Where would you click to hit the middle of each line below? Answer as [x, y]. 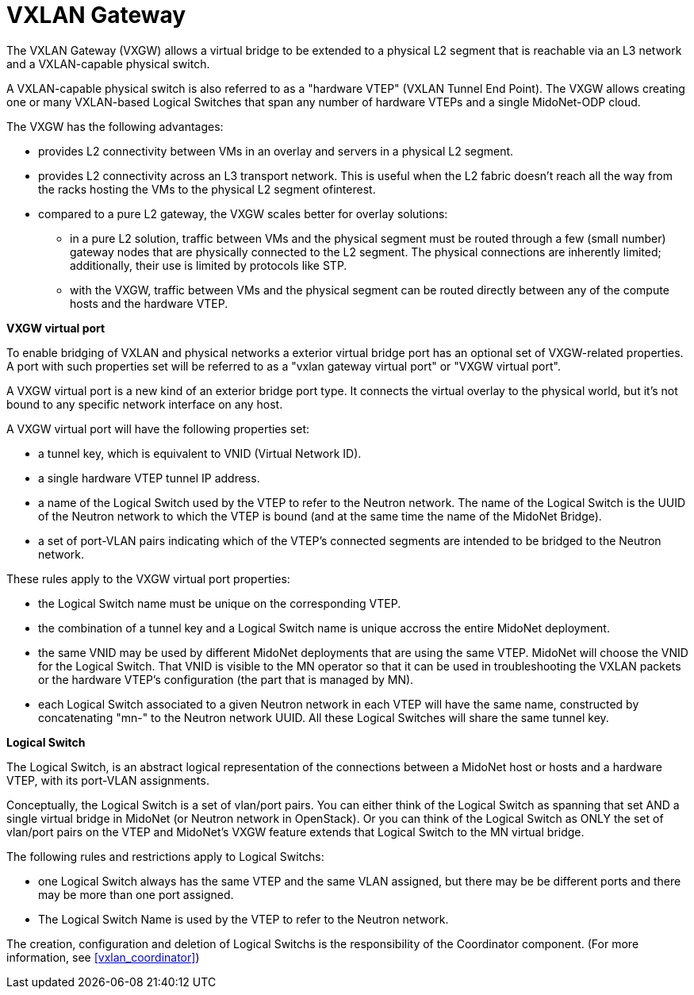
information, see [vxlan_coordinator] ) [103, 957]
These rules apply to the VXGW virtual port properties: [148, 578]
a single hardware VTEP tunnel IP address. [149, 478]
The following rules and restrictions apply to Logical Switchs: [165, 856]
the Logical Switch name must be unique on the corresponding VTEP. [220, 603]
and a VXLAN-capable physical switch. [108, 63]
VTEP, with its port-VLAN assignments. [108, 780]
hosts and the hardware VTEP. [149, 303]
